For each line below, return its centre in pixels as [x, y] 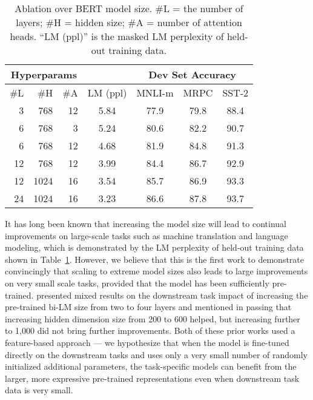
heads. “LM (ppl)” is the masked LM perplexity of [117, 36]
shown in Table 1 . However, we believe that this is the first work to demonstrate [154, 259]
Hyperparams [44, 74]
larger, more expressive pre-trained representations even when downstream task [152, 378]
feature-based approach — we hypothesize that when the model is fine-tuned [147, 342]
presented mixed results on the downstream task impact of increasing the [172, 295]
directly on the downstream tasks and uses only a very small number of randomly [156, 354]
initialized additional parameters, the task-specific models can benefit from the [151, 366]
